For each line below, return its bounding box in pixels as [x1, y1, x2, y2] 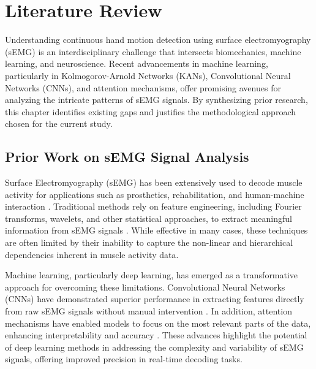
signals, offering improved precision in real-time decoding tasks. [5, 352, 243, 365]
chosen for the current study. [5, 117, 113, 130]
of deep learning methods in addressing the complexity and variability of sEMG [5, 340, 304, 353]
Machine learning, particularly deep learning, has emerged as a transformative [5, 268, 298, 281]
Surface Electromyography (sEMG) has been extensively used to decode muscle [5, 176, 303, 189]
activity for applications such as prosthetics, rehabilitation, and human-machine [5, 188, 304, 200]
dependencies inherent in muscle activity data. [5, 248, 179, 261]
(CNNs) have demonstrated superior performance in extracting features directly [5, 292, 304, 305]
